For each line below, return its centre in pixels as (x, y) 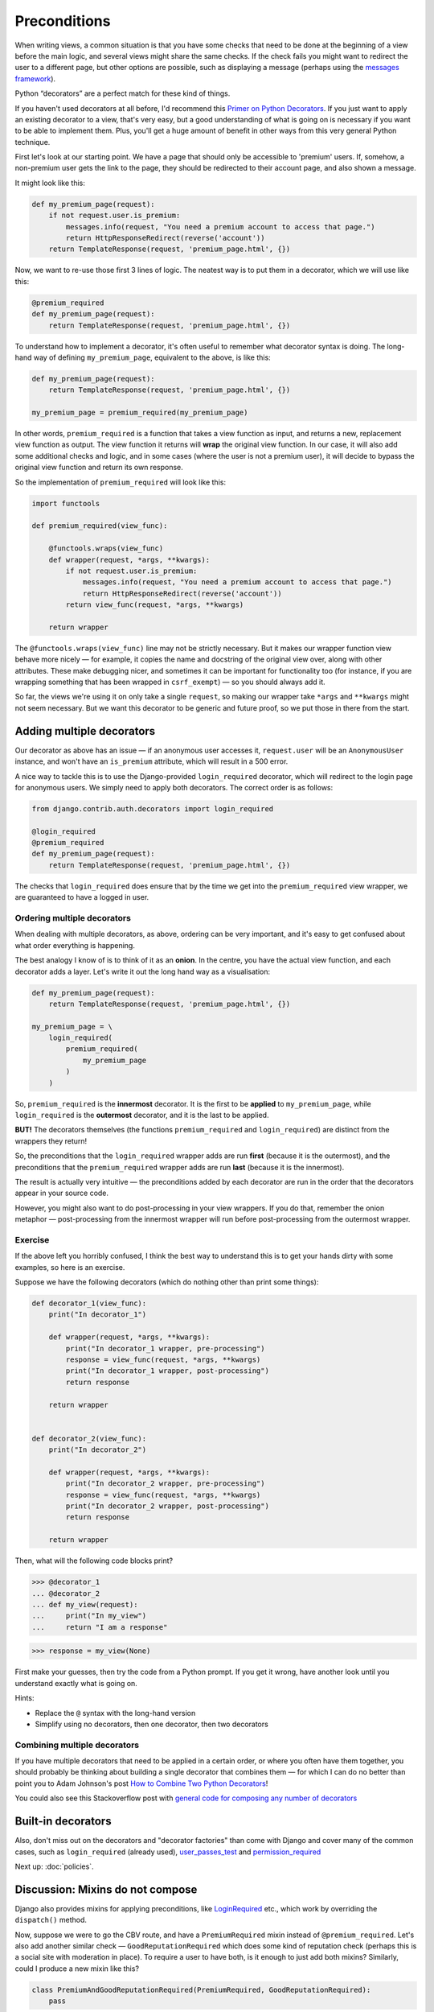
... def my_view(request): (85, 1604)
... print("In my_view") (89, 1616)
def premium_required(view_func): (100, 526)
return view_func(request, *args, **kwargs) (155, 605)
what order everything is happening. (75, 945)
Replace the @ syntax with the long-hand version (115, 1713)
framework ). (35, 78)
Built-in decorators (63, 1822)
